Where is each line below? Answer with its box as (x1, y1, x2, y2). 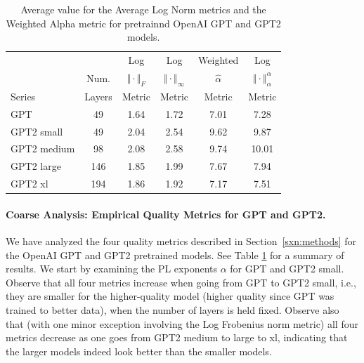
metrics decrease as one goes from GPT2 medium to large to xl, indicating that (6, 330, 348, 345)
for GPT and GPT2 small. (230, 261, 344, 276)
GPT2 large (11, 159, 61, 173)
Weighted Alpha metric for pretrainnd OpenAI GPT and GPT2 (6, 15, 281, 30)
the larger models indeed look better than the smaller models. (6, 343, 272, 358)
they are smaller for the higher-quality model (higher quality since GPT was (6, 289, 334, 303)
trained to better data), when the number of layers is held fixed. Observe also (6, 303, 339, 317)
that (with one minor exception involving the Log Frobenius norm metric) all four (6, 316, 358, 331)
